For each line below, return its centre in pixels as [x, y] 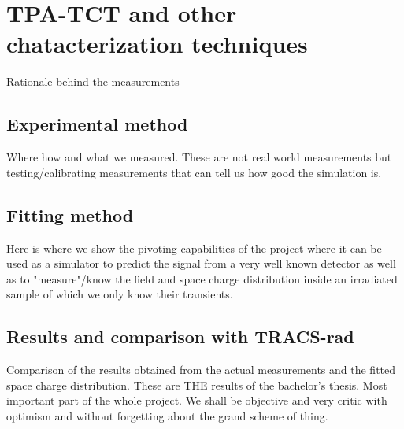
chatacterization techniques [157, 44]
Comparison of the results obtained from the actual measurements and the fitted [201, 370]
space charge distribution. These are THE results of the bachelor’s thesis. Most [197, 385]
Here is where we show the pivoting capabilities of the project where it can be [194, 248]
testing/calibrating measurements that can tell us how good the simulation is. [194, 172]
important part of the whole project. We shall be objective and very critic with [197, 400]
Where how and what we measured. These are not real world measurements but [199, 157]
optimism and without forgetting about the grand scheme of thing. [167, 415]
